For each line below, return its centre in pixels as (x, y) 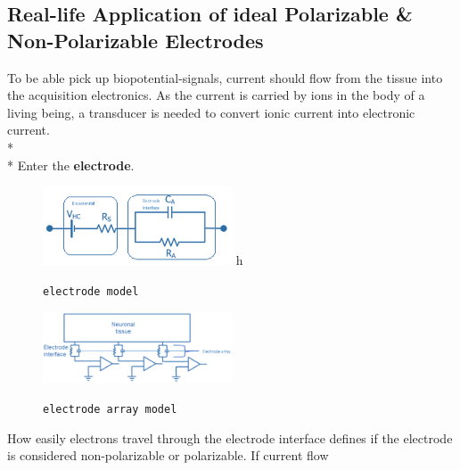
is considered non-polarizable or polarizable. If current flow (168, 455)
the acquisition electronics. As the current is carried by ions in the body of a (216, 95)
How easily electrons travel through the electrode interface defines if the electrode (230, 437)
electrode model (91, 291)
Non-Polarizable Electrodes (136, 40)
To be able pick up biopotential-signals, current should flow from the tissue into (225, 77)
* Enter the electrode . (71, 165)
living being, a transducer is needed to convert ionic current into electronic (211, 112)
